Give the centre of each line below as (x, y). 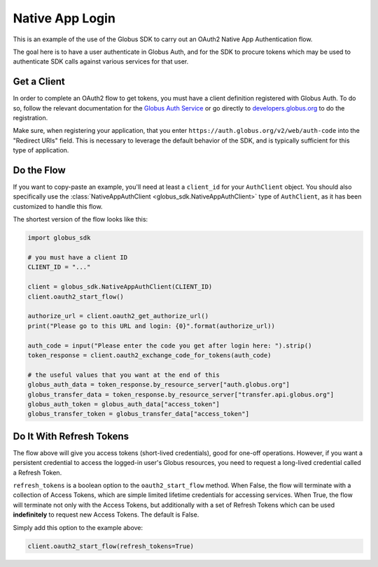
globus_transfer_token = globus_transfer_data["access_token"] (139, 414)
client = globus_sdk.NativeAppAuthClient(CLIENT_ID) (120, 287)
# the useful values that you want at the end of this (124, 375)
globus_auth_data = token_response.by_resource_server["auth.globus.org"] (159, 385)
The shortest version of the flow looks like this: (80, 220)
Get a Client (39, 81)
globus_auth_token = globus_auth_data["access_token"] (124, 404)
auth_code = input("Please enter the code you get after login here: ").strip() (170, 345)
